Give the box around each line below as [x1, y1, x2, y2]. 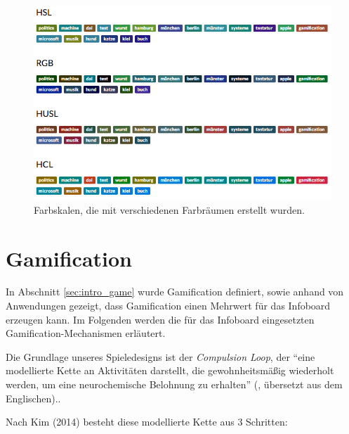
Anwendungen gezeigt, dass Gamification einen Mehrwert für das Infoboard [6, 298, 331, 313]
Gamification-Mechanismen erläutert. [6, 326, 166, 340]
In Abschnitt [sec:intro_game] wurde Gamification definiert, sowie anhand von [6, 284, 344, 299]
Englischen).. [6, 390, 61, 405]
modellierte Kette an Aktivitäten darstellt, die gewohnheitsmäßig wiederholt [6, 363, 334, 378]
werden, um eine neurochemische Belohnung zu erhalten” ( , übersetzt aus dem [6, 377, 343, 392]
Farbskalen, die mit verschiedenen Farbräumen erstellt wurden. [34, 202, 305, 217]
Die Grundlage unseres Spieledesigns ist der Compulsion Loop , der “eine [6, 349, 315, 364]
